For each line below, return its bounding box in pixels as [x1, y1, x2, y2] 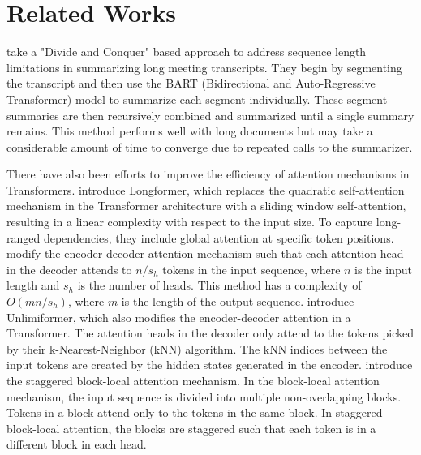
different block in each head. [6, 436, 147, 453]
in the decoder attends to [6, 260, 132, 277]
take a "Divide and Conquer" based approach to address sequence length [6, 43, 367, 60]
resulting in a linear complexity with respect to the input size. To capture [6, 213, 373, 230]
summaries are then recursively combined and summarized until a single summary [6, 106, 415, 123]
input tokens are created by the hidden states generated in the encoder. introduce [6, 356, 413, 373]
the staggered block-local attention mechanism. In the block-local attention [6, 372, 380, 388]
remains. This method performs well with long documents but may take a [6, 122, 373, 140]
